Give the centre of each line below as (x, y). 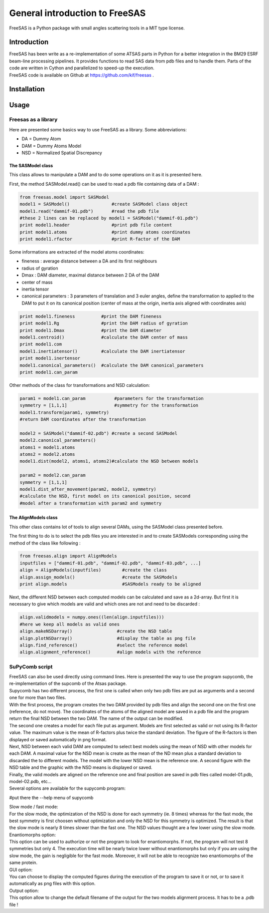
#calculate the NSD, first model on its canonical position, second (105, 496)
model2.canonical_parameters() (58, 440)
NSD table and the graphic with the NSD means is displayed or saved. (81, 767)
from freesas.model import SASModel (65, 197)
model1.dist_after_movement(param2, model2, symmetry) (88, 489)
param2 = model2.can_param (53, 475)
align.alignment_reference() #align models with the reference (110, 652)
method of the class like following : (45, 543)
